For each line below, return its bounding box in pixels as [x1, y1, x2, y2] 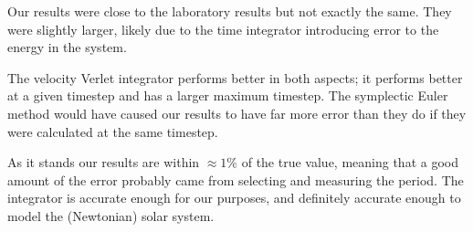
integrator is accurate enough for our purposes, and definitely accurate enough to [7, 188, 461, 207]
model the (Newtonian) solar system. [7, 206, 215, 225]
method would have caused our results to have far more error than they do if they [7, 103, 467, 122]
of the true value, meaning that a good [241, 153, 458, 172]
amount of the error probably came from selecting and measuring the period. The [7, 170, 464, 189]
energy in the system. [7, 37, 127, 57]
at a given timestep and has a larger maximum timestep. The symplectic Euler [7, 86, 448, 105]
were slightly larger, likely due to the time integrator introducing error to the [7, 19, 439, 38]
